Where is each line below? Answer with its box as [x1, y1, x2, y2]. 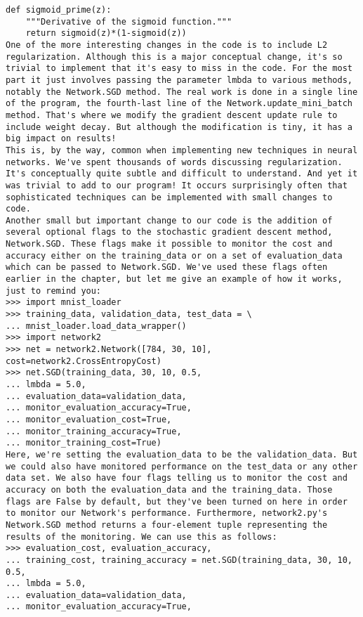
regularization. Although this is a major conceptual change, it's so [6, 51, 343, 62]
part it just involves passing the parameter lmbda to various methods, [6, 74, 352, 85]
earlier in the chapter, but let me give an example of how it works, [6, 274, 343, 285]
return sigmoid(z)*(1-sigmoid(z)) [25, 28, 187, 39]
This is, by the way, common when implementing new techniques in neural [6, 145, 358, 155]
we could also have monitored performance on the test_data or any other [6, 461, 358, 472]
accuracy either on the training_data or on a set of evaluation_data [6, 250, 343, 261]
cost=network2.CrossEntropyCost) [6, 356, 161, 366]
